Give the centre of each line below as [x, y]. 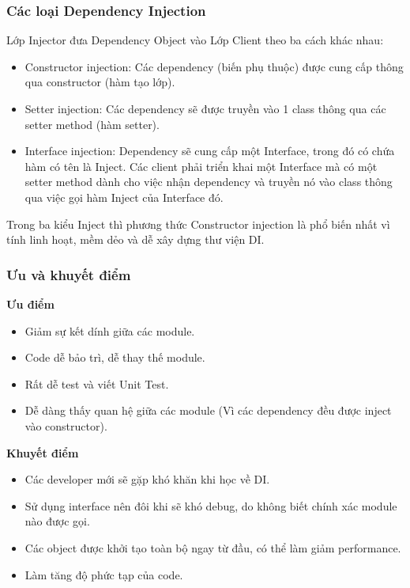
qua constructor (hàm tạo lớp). [100, 82]
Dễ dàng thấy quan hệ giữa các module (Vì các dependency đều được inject [208, 410]
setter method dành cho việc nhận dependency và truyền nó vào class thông [209, 182]
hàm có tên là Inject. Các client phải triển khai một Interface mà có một [201, 166]
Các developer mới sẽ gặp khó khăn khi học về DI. [147, 479]
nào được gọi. [57, 521]
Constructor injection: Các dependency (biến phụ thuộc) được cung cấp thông [214, 66]
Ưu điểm [30, 303]
